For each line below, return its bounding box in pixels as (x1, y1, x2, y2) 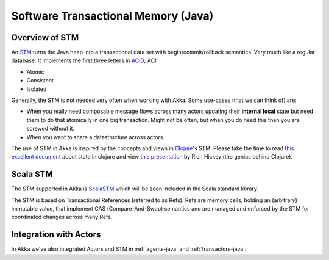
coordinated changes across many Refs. (11, 214, 113, 221)
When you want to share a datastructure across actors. (26, 133, 164, 140)
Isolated (26, 85, 47, 93)
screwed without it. (26, 125, 75, 132)
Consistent (26, 77, 54, 84)
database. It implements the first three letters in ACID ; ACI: (11, 57, 158, 64)
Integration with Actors (11, 229, 101, 240)
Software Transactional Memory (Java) (11, 9, 214, 23)
